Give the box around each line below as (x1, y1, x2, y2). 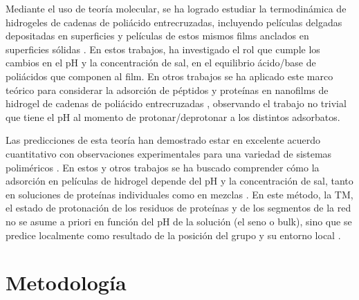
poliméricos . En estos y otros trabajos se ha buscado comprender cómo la (6, 160, 320, 174)
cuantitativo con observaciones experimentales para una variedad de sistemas (6, 146, 332, 160)
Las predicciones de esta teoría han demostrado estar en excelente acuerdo (6, 133, 320, 147)
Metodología (6, 268, 127, 297)
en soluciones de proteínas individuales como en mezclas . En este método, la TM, (6, 187, 353, 201)
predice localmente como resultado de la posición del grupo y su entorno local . (6, 227, 341, 242)
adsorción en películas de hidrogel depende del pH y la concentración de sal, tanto (6, 174, 353, 188)
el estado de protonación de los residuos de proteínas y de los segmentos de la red (6, 200, 351, 215)
